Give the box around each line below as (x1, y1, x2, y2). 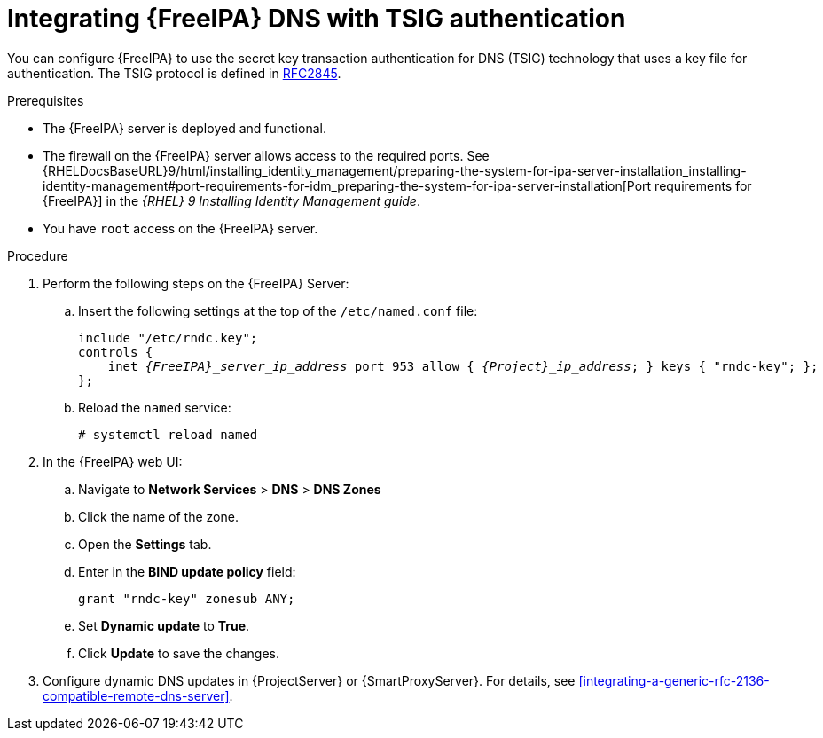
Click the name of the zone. (78, 508, 239, 524)
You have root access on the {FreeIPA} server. (43, 220, 318, 236)
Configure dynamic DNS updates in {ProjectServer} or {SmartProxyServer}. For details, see (43, 672, 576, 688)
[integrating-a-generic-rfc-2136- (578, 672, 770, 688)
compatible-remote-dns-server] (43, 687, 230, 703)
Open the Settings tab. (78, 536, 212, 552)
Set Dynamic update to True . (78, 617, 250, 633)
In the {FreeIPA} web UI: (43, 453, 183, 469)
